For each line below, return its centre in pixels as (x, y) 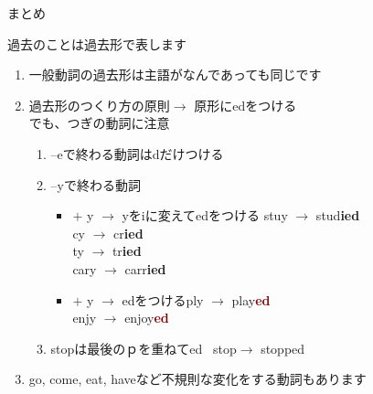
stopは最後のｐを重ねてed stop (144, 348)
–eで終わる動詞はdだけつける (137, 153)
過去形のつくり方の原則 (99, 105)
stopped (283, 348)
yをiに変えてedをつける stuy (205, 215)
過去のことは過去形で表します (97, 43)
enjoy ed (147, 318)
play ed (251, 299)
